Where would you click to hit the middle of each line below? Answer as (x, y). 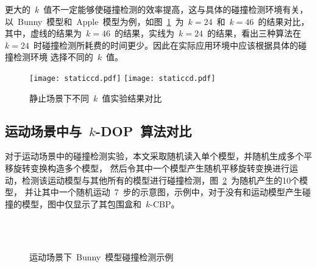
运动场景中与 (43, 130)
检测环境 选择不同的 (53, 57)
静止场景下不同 (59, 98)
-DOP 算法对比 (144, 130)
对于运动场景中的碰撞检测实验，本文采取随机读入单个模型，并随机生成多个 (154, 156)
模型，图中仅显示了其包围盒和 (81, 203)
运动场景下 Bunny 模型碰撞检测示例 (102, 256)
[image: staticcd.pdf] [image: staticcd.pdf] (123, 78)
